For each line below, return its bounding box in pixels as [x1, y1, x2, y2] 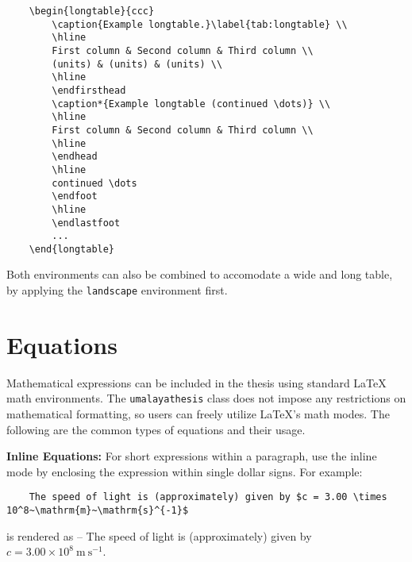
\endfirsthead [52, 84, 126, 96]
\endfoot [52, 191, 98, 202]
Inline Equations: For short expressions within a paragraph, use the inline [6, 448, 377, 464]
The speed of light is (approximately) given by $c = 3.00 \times [29, 491, 387, 503]
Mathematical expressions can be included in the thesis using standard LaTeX [6, 374, 387, 391]
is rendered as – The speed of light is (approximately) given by [6, 527, 312, 544]
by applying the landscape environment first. [6, 282, 228, 298]
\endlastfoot [52, 217, 121, 229]
